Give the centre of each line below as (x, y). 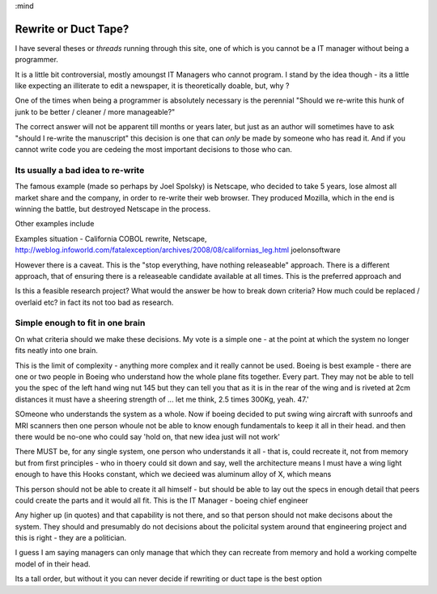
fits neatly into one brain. (57, 351)
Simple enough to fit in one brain (80, 323)
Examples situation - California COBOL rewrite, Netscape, (111, 238)
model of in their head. (53, 564)
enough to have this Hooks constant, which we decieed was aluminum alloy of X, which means (173, 474)
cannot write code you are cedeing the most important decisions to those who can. (154, 150)
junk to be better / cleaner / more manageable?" (95, 112)
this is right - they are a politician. (71, 538)
